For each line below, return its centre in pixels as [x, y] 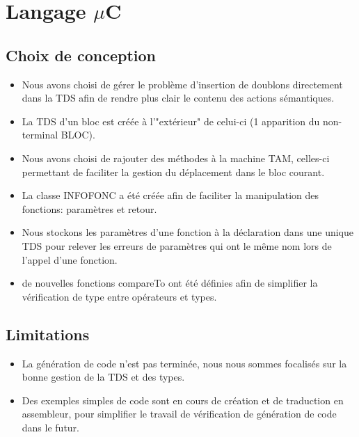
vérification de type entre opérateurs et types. [119, 296]
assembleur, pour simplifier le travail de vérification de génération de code [179, 414]
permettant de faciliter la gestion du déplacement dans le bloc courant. [173, 172]
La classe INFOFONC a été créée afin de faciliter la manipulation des [170, 195]
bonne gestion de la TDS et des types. [103, 377]
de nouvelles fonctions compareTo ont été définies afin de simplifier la [170, 283]
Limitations [48, 334]
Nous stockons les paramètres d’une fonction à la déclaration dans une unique [188, 232]
